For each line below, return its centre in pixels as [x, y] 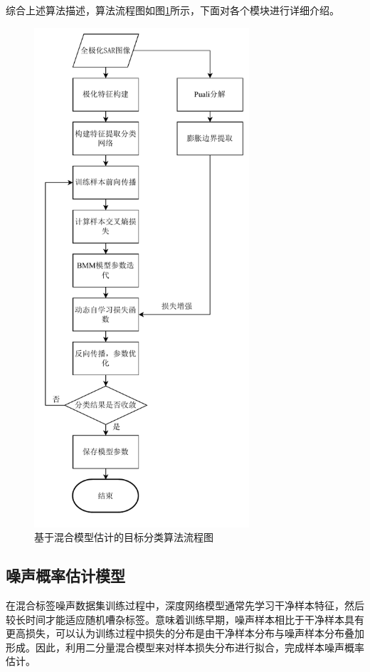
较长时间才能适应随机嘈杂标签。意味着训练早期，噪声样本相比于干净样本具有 [185, 619]
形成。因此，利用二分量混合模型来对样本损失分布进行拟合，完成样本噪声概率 [185, 647]
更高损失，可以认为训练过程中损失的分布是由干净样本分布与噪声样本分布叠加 [185, 633]
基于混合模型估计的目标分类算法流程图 [124, 537]
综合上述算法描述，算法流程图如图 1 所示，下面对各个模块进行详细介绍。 [173, 10]
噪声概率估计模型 [65, 576]
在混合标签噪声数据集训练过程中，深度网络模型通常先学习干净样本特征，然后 [185, 605]
